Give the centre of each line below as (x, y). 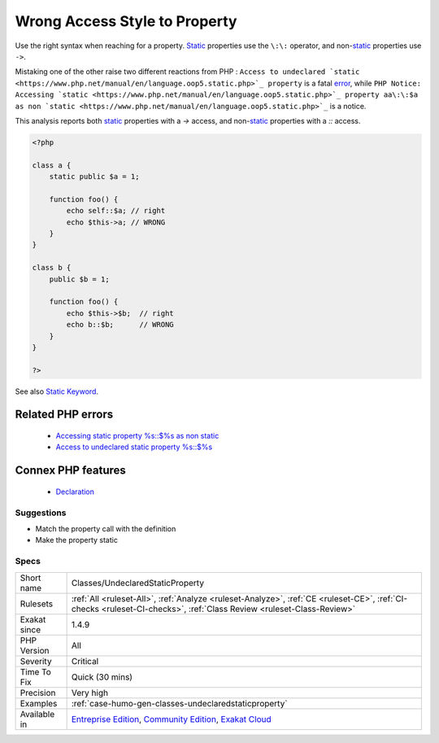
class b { (52, 268)
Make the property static (76, 540)
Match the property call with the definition (106, 529)
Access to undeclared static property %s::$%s (134, 447)
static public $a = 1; (94, 177)
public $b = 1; (79, 279)
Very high (90, 693)
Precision (38, 693)
